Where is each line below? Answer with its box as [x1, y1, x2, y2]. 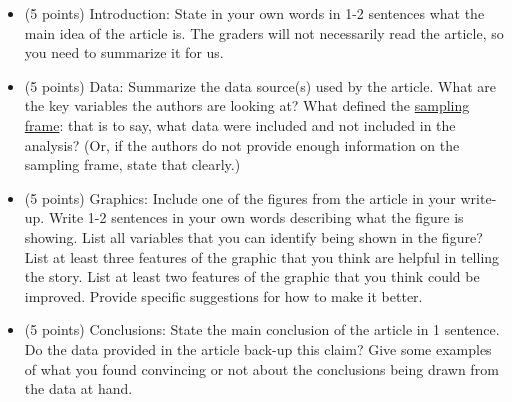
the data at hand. [24, 378, 133, 399]
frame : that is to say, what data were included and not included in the [24, 114, 456, 135]
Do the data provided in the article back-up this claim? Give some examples [24, 338, 492, 359]
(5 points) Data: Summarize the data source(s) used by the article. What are [24, 75, 496, 96]
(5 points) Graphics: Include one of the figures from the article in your [24, 187, 456, 208]
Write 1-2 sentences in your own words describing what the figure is [48, 207, 464, 228]
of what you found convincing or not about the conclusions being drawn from [24, 358, 499, 379]
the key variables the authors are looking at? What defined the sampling [24, 95, 470, 116]
